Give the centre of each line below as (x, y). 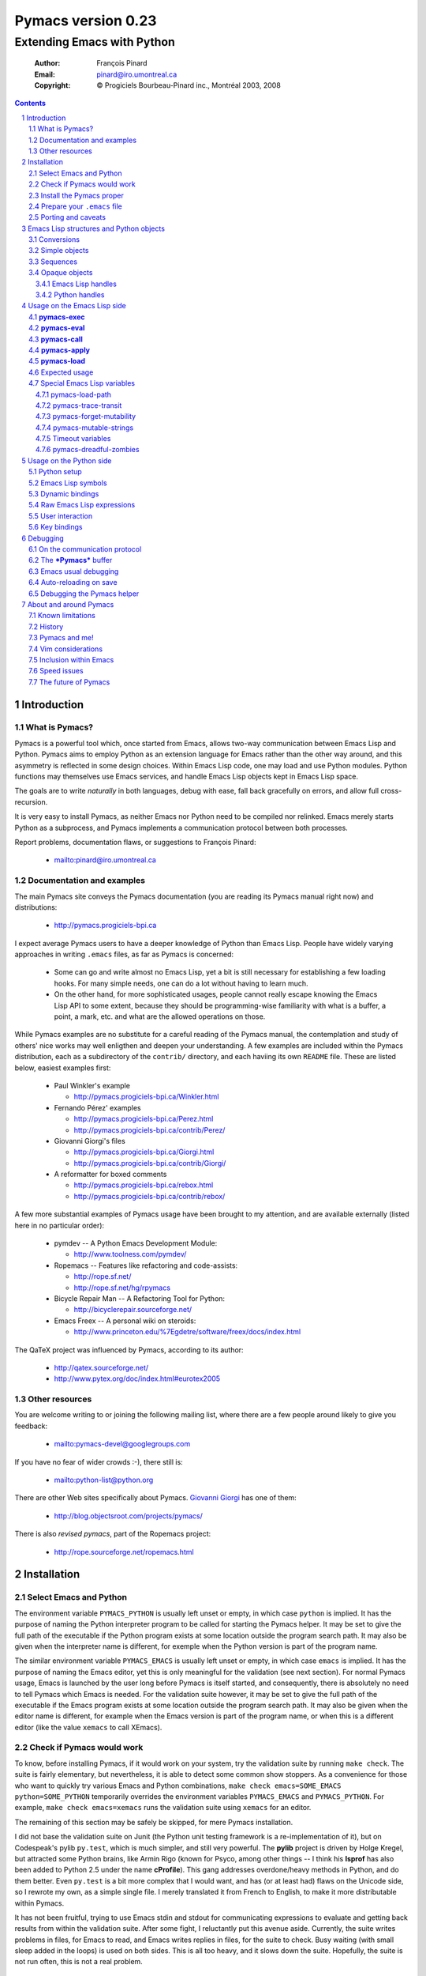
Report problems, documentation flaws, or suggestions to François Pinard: (135, 842)
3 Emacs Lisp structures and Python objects (93, 228)
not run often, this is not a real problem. (79, 1962)
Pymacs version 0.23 (86, 21)
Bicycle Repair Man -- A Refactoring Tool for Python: (139, 1299)
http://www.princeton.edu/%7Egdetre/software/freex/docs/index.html (187, 1332)
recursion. (31, 801)
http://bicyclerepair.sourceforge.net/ (133, 1310)
